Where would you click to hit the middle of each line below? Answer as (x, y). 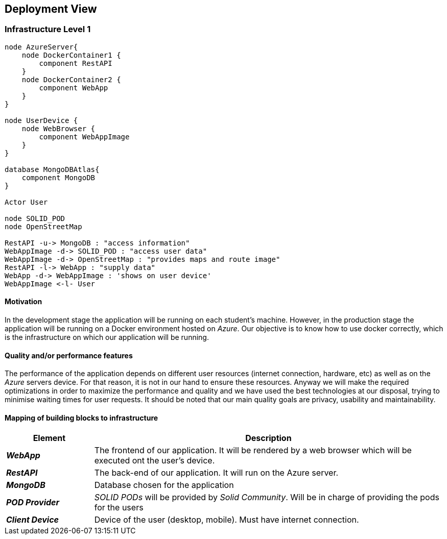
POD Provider (33, 503)
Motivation (23, 302)
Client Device (33, 520)
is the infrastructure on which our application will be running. (107, 337)
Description (268, 438)
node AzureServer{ (41, 47)
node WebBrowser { (58, 128)
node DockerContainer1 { (71, 55)
